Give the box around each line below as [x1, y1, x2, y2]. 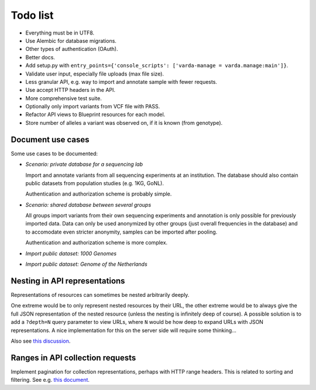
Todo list [11, 9, 54, 22]
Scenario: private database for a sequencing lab [25, 161, 143, 168]
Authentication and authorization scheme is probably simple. [25, 190, 172, 197]
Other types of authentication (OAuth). [25, 46, 118, 53]
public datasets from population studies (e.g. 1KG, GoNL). [25, 179, 164, 187]
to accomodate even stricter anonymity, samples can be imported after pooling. [25, 228, 218, 235]
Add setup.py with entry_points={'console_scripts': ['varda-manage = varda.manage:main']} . [25, 62, 288, 69]
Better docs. [25, 53, 56, 61]
